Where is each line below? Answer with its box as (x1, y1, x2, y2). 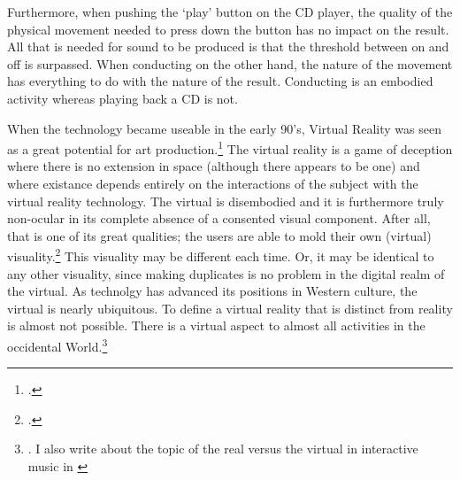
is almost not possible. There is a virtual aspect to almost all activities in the (7, 316, 425, 335)
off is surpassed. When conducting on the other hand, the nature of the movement (7, 54, 453, 73)
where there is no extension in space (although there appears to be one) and (7, 157, 420, 175)
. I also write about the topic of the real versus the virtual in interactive (27, 439, 418, 458)
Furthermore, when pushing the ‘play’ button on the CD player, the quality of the (7, 3, 453, 20)
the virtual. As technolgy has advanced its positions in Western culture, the (7, 282, 418, 300)
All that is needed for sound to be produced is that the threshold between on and (7, 37, 449, 56)
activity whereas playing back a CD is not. (7, 89, 238, 107)
